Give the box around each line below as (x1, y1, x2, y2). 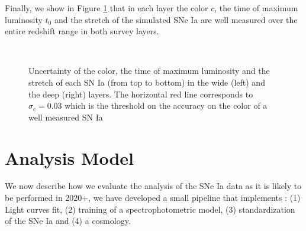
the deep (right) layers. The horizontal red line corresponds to (28, 87, 253, 100)
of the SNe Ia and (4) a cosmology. (5, 214, 131, 227)
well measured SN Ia (28, 110, 103, 123)
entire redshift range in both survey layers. (5, 25, 159, 37)
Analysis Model (5, 145, 134, 170)
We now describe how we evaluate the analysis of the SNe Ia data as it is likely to (5, 180, 302, 192)
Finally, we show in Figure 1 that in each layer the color (5, 2, 208, 14)
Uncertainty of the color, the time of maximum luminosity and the (28, 64, 270, 77)
